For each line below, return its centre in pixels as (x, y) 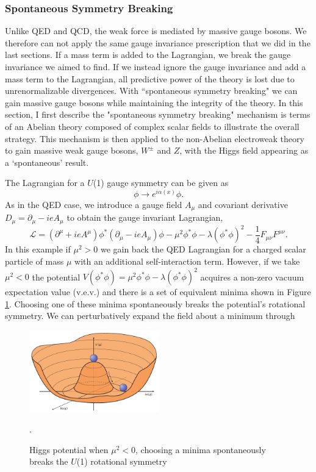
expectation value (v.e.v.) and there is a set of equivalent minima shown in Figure (158, 292)
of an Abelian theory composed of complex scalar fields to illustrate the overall (152, 126)
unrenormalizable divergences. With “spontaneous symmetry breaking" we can (151, 91)
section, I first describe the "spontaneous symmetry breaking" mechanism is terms (158, 114)
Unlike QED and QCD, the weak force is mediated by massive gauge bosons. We (156, 31)
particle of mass (34, 261)
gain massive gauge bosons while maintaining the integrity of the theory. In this (154, 102)
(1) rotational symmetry (122, 461)
